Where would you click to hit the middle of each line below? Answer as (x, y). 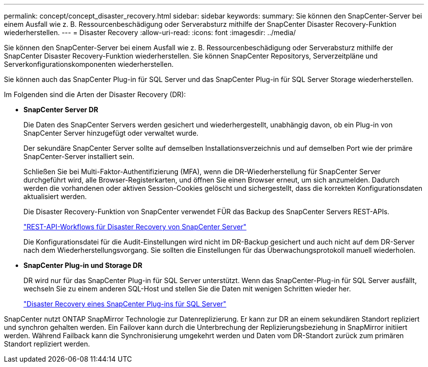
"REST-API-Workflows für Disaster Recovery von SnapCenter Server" (135, 227)
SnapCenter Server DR (61, 110)
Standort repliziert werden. (47, 344)
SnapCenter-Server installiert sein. (79, 156)
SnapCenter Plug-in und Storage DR (83, 265)
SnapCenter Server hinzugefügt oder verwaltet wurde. (111, 133)
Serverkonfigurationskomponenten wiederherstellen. (89, 64)
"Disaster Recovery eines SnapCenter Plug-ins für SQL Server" (125, 304)
